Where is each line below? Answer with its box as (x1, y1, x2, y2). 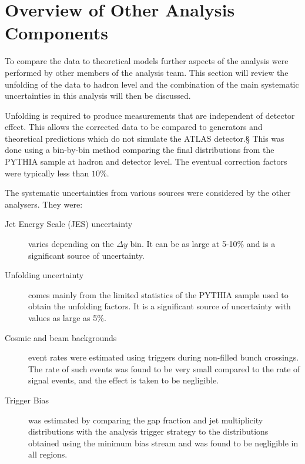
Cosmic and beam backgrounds (5, 331, 117, 343)
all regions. (28, 448, 68, 460)
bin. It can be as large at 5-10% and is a (130, 238, 276, 250)
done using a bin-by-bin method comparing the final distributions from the (5, 143, 274, 156)
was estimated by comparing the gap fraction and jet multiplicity (28, 413, 263, 426)
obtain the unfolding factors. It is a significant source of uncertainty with (28, 300, 291, 312)
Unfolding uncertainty (5, 269, 84, 281)
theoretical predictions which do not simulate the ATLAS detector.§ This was (5, 132, 284, 144)
